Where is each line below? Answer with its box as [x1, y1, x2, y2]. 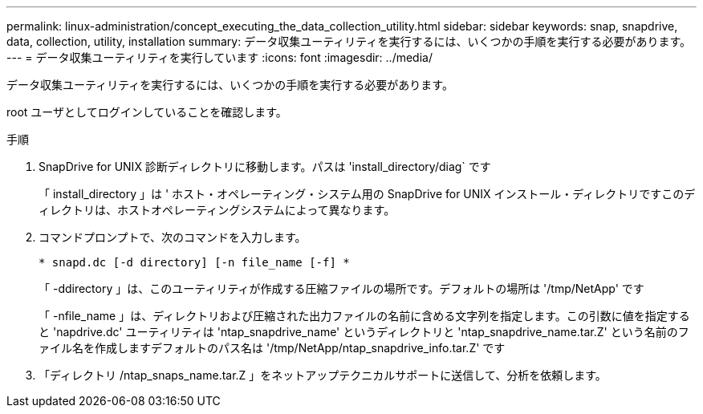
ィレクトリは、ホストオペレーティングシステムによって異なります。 [39, 203, 396, 217]
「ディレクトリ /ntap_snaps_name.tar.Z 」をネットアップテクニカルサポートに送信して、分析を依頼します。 [39, 368, 607, 382]
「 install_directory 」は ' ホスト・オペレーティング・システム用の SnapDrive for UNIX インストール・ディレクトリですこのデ [39, 187, 696, 201]
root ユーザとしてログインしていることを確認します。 [6, 105, 287, 119]
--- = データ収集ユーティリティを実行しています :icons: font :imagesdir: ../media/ [6, 51, 433, 64]
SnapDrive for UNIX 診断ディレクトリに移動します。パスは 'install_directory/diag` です [39, 160, 491, 173]
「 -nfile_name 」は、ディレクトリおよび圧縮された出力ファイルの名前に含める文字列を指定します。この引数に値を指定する [39, 309, 690, 323]
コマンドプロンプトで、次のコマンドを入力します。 [39, 230, 307, 244]
